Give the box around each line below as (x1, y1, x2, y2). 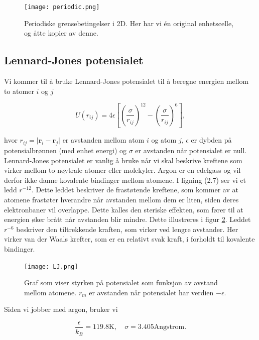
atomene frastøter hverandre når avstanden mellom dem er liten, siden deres (4, 194, 239, 204)
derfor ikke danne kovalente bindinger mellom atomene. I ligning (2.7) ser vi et (4, 174, 246, 185)
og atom (151, 135, 177, 145)
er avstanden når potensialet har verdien (89, 287, 214, 297)
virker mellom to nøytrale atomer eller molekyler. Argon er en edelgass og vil (4, 165, 241, 175)
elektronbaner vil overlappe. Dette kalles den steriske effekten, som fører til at (4, 204, 243, 214)
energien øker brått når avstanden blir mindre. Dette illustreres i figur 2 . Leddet (4, 214, 251, 224)
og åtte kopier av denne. (24, 28, 98, 38)
